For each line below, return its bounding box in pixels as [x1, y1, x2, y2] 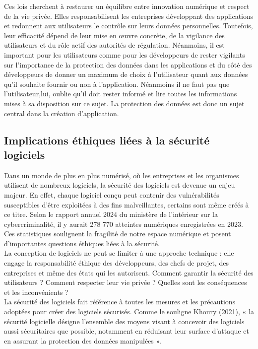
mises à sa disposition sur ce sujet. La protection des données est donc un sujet [4, 98, 245, 108]
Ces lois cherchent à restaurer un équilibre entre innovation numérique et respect [4, 1, 250, 11]
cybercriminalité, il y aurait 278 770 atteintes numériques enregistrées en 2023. [4, 218, 243, 229]
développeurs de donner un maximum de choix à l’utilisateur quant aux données [4, 69, 248, 79]
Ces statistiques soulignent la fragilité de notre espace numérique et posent [4, 228, 231, 239]
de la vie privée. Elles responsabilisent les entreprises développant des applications [4, 10, 254, 21]
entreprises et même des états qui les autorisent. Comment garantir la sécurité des [4, 267, 254, 278]
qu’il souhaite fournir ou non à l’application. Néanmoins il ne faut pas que [4, 78, 230, 89]
